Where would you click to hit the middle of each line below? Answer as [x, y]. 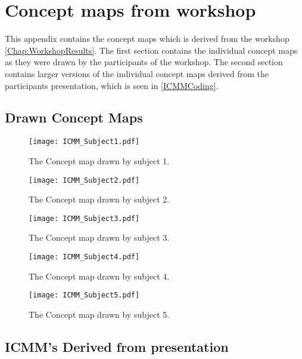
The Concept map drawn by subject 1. [99, 160]
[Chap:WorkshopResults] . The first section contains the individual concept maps [151, 50]
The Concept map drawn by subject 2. [99, 199]
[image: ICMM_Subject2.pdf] [84, 180]
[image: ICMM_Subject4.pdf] [84, 257]
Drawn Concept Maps [74, 117]
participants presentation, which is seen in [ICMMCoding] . [112, 85]
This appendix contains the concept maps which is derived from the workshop [147, 39]
